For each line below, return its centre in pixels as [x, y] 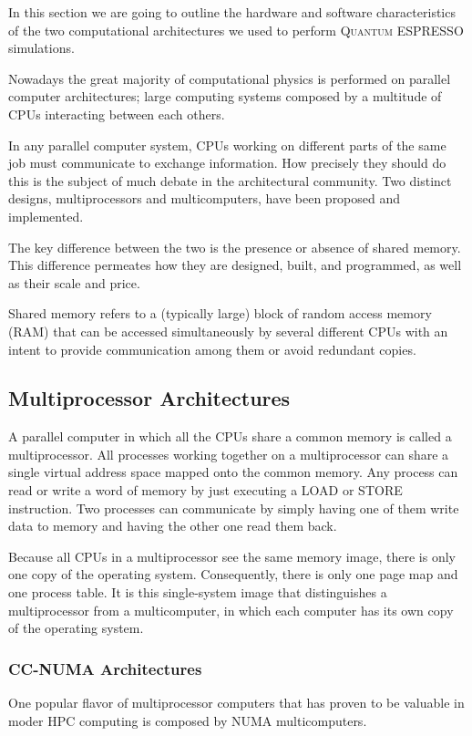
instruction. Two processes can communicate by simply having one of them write [234, 508]
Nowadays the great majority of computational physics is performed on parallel [230, 78]
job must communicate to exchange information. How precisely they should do [227, 163]
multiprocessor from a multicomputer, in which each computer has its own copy [231, 610]
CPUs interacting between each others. [117, 114]
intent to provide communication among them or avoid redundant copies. [212, 349]
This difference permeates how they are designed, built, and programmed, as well [235, 265]
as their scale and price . [74, 282]
